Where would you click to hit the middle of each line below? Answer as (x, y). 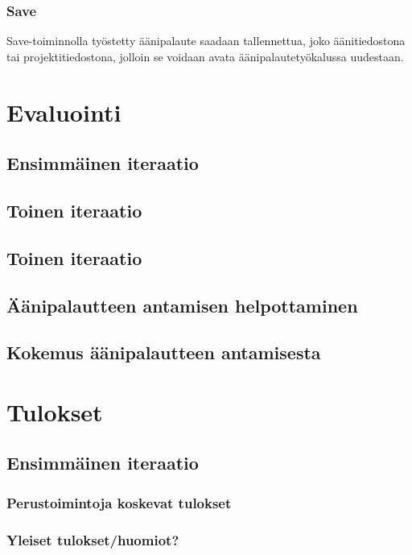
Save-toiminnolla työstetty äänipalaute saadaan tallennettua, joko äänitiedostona (206, 41)
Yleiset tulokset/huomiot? (93, 539)
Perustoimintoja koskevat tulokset (119, 502)
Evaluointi (64, 112)
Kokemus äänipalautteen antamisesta (164, 352)
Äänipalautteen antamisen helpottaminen (182, 305)
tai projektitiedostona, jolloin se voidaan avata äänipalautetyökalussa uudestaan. (205, 56)
